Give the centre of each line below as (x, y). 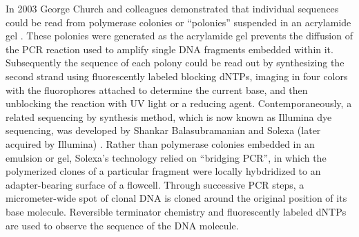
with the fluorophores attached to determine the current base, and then (157, 89)
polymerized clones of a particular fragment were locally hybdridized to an (163, 171)
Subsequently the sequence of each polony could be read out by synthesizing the (175, 63)
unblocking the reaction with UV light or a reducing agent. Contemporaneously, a (179, 103)
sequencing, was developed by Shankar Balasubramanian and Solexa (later (163, 130)
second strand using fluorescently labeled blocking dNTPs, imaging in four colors (177, 76)
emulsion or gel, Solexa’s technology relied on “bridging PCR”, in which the (166, 157)
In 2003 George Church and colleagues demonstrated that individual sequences (172, 8)
